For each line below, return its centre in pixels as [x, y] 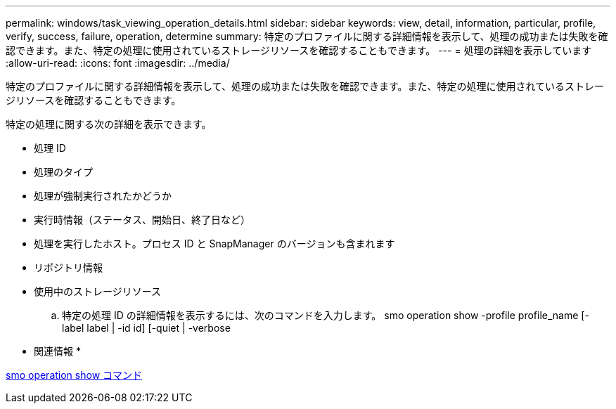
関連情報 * [57, 351]
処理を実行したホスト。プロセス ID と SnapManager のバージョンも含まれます [214, 244]
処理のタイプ [63, 172]
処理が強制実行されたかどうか [103, 196]
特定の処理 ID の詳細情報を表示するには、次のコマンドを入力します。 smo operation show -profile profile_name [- [326, 315]
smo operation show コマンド [74, 375]
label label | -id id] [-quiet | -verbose [146, 328]
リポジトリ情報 [68, 267]
